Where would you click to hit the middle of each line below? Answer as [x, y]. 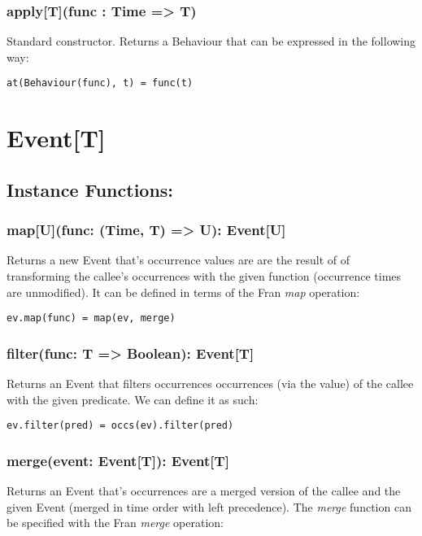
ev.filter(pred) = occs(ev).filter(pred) [120, 426]
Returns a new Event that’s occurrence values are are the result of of [178, 260]
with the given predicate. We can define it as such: [133, 399]
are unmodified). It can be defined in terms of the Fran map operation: [183, 292]
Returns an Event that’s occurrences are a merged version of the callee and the [204, 491]
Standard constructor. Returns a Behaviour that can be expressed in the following [211, 41]
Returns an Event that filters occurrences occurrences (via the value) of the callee [210, 383]
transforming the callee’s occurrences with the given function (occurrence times [204, 276]
